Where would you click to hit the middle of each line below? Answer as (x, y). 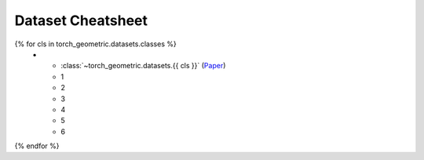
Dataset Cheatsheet (81, 20)
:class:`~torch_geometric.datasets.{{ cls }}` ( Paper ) (143, 66)
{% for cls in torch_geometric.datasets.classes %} (95, 44)
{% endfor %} (37, 146)
